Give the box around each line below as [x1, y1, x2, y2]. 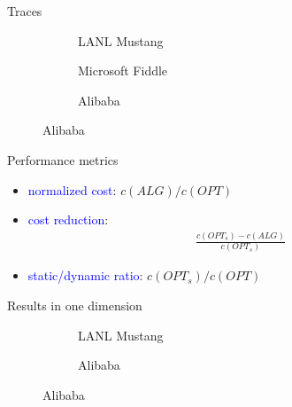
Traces [7, 2, 42, 20]
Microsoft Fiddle [78, 61, 168, 80]
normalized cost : [27, 180, 117, 199]
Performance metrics [7, 150, 119, 168]
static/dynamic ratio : [27, 266, 143, 285]
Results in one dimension [7, 296, 142, 314]
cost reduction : [27, 210, 109, 229]
